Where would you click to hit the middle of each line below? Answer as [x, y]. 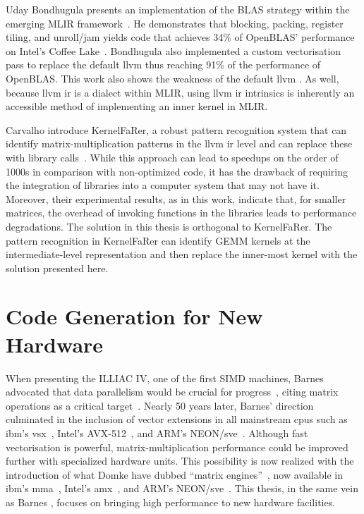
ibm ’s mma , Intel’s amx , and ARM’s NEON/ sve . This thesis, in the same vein [182, 488]
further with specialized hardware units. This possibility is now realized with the [180, 461]
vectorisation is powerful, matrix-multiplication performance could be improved [177, 447]
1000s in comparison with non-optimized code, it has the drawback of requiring [177, 171]
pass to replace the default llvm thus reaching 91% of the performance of [163, 65]
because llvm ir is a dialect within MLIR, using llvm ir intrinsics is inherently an [180, 92]
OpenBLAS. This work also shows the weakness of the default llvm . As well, [172, 78]
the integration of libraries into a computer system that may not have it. [163, 185]
